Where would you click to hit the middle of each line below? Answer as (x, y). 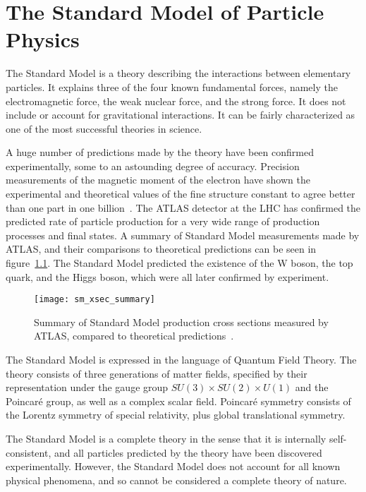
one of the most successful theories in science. (104, 128)
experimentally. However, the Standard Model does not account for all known (173, 466)
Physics (43, 39)
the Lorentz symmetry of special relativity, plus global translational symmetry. (176, 415)
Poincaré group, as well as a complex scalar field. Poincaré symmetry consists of (178, 401)
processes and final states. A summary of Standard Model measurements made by (183, 235)
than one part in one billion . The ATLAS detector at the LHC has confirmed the (183, 207)
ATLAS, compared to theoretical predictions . (134, 336)
